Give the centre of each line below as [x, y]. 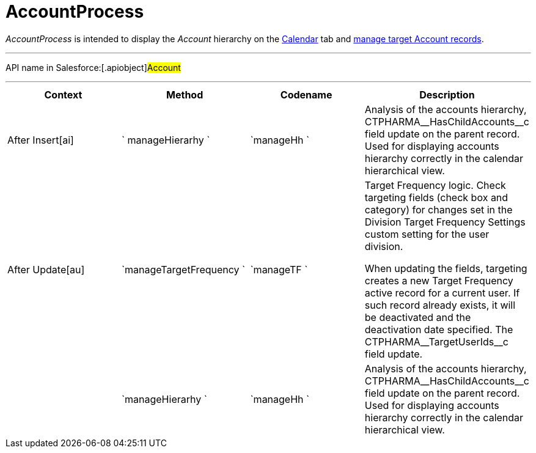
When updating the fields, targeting [446, 268]
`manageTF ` [279, 269]
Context [63, 94]
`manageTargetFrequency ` [183, 269]
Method [185, 94]
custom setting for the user [427, 234]
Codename [306, 94]
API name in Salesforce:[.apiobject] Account [93, 67]
